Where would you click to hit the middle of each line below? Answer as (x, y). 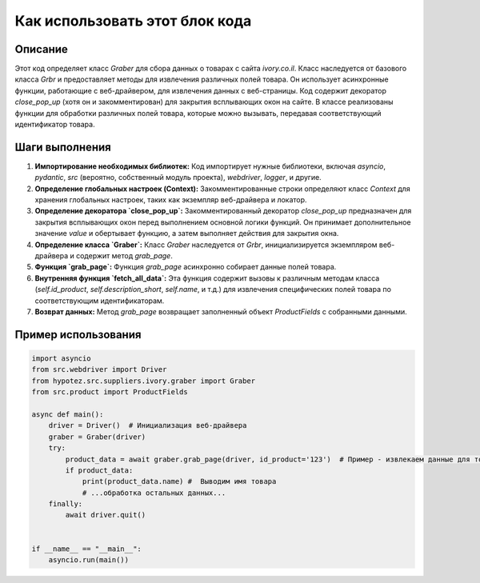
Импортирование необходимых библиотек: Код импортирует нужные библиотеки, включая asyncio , (210, 166)
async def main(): (68, 414)
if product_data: (99, 470)
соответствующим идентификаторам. (100, 301)
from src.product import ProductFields (110, 392)
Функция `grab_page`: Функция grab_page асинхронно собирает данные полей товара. (186, 267)
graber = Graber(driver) (97, 437)
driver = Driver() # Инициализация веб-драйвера (148, 425)
